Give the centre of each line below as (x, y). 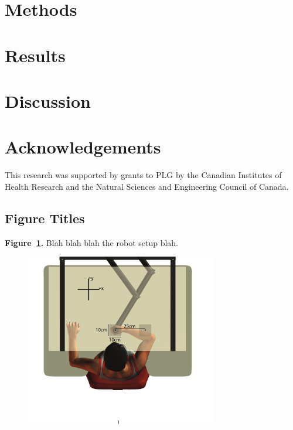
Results (35, 55)
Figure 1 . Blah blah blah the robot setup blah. (91, 242)
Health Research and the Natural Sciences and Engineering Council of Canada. (147, 186)
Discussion (48, 100)
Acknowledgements (83, 147)
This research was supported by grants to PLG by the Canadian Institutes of (143, 175)
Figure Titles (45, 218)
